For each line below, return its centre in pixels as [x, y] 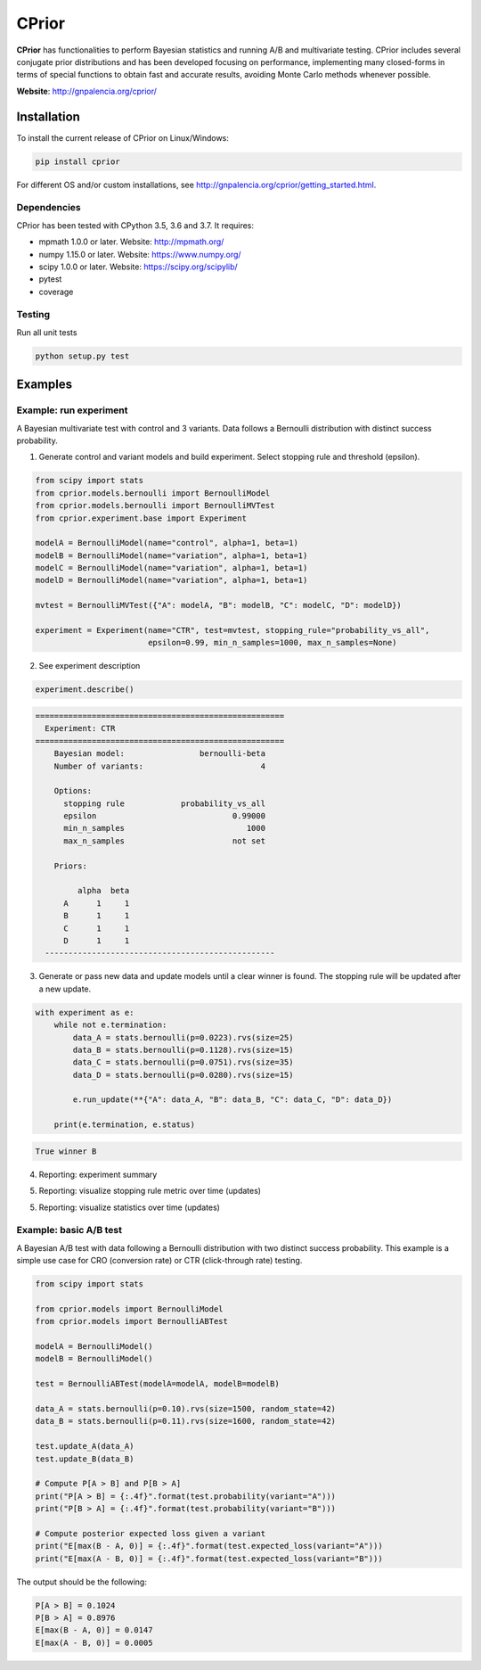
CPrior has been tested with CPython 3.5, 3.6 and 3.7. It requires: [135, 225]
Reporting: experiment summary [98, 1174]
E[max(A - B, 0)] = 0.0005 [94, 1642]
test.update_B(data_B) [85, 1459]
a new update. [65, 989]
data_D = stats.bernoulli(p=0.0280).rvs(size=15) [183, 1075]
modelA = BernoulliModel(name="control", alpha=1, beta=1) [167, 543]
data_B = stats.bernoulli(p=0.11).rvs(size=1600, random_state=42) [186, 1421]
